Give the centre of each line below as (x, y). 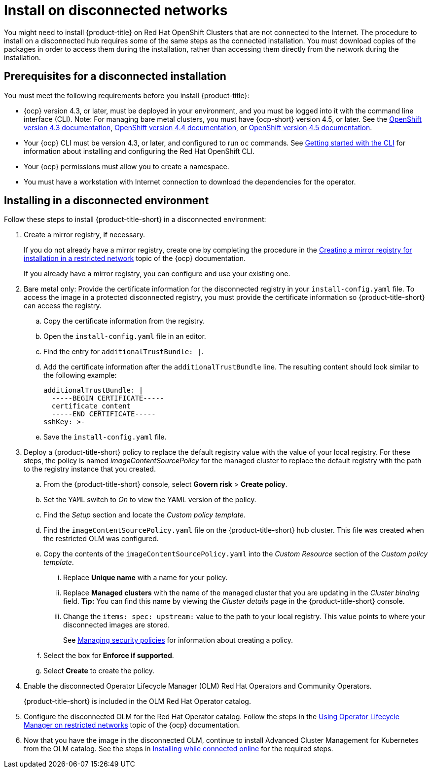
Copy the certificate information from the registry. (124, 321)
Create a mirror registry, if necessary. (84, 235)
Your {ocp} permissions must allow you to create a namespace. (126, 166)
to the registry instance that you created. (90, 469)
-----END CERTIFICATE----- (104, 414)
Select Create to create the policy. (99, 671)
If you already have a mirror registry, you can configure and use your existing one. (157, 274)
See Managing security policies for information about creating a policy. (178, 640)
